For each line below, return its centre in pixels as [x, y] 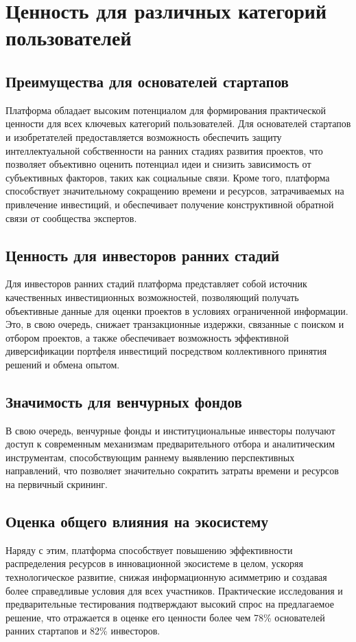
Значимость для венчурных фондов [124, 401]
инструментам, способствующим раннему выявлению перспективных [150, 457]
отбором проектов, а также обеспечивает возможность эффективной [147, 337]
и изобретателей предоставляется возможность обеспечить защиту [144, 136]
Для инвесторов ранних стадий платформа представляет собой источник [156, 284]
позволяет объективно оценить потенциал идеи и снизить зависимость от [158, 164]
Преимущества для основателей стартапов [147, 81]
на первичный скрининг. [57, 484]
